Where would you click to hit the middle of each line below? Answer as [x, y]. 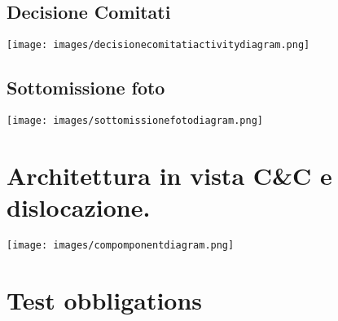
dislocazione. [79, 207]
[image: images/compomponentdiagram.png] [121, 246]
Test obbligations [105, 299]
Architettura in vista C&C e [169, 175]
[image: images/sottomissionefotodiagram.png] [135, 121]
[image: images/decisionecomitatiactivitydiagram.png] [158, 45]
